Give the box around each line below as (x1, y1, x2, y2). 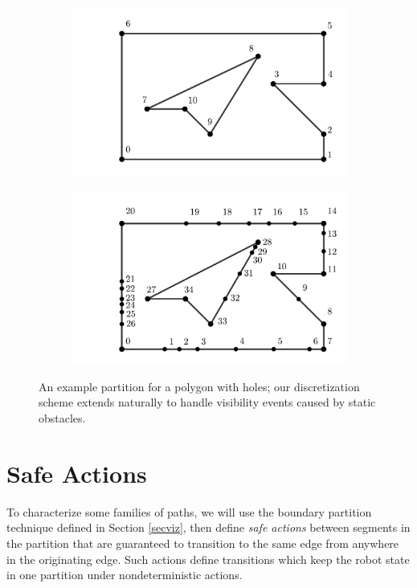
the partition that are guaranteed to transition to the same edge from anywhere (6, 534, 399, 551)
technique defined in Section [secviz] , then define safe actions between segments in (6, 519, 411, 536)
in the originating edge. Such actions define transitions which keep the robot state (6, 550, 410, 567)
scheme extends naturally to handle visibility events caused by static (39, 394, 376, 410)
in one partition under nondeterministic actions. (6, 566, 243, 583)
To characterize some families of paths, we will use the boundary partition (6, 503, 372, 520)
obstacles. (39, 410, 86, 426)
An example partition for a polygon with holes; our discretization (39, 378, 360, 394)
